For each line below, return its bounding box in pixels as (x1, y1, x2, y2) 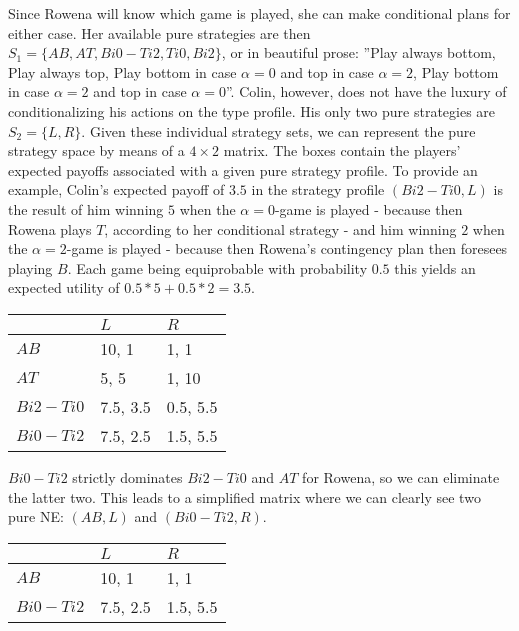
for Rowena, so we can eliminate (302, 466, 500, 487)
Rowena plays (8, 218, 92, 239)
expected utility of (8, 277, 120, 298)
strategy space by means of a (8, 140, 185, 161)
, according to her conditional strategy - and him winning (104, 218, 457, 239)
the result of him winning (8, 198, 164, 219)
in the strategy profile (251, 179, 385, 200)
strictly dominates (72, 466, 183, 487)
